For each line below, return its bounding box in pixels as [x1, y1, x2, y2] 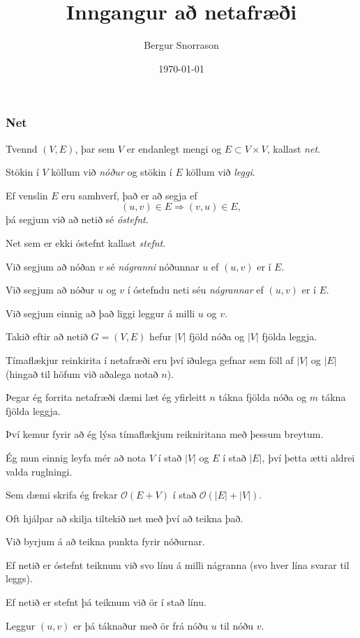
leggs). [6, 571, 33, 586]
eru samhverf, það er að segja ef [61, 188, 197, 202]
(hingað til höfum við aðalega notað [6, 366, 158, 381]
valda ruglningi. [6, 464, 73, 478]
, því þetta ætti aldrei [262, 450, 355, 464]
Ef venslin [6, 188, 48, 202]
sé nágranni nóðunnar [106, 259, 200, 273]
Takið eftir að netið [6, 329, 88, 344]
